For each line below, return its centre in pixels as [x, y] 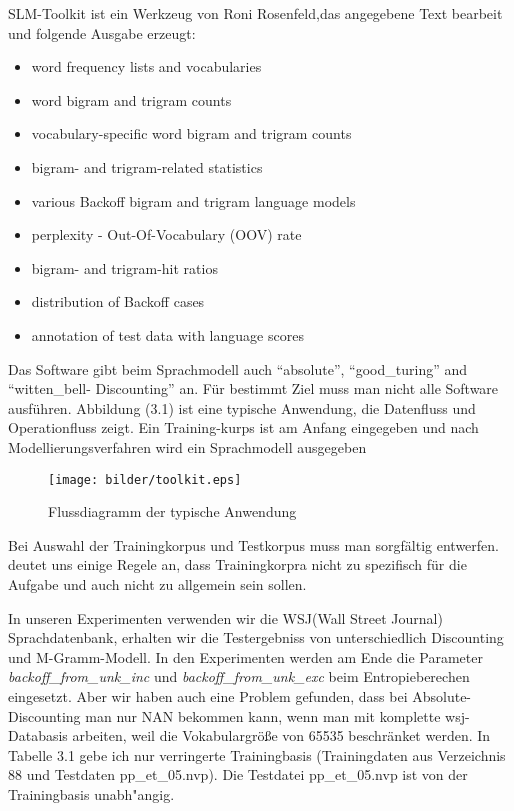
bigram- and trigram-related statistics [147, 166]
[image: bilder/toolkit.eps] [145, 479]
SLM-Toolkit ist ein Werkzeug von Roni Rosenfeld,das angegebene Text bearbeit [255, 13]
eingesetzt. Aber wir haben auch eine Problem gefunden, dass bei [208, 695]
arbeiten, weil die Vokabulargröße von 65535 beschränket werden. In [281, 735]
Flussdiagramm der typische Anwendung [172, 511]
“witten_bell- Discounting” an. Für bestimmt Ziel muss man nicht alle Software [253, 388]
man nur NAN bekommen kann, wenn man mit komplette [263, 715]
